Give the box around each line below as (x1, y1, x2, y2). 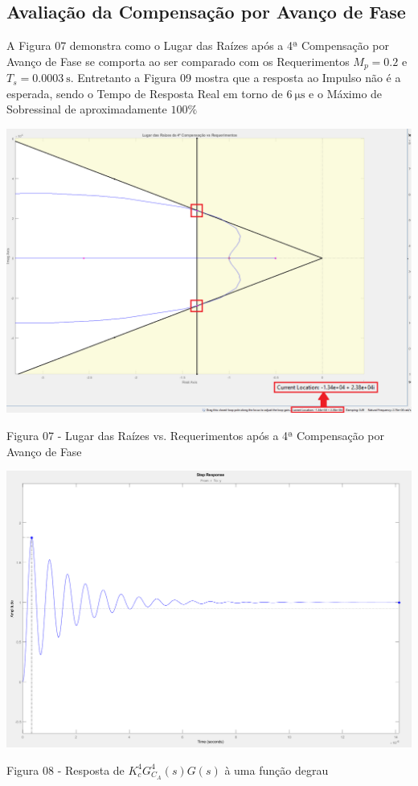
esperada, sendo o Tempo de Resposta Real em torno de (6, 84, 283, 101)
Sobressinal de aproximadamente (6, 101, 167, 117)
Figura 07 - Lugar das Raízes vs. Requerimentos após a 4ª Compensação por (6, 427, 385, 444)
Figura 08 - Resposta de (6, 761, 125, 778)
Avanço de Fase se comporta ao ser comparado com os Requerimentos (6, 52, 350, 69)
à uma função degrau (224, 761, 329, 778)
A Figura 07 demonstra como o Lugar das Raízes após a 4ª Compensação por (6, 37, 389, 54)
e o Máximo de (309, 84, 383, 101)
